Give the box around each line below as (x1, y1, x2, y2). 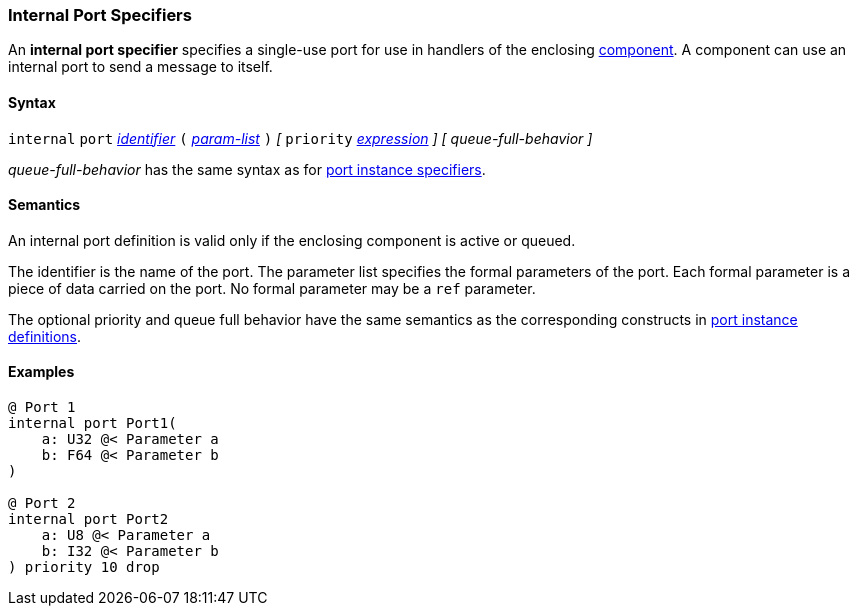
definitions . (8, 327, 82, 345)
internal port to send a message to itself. (8, 58, 273, 76)
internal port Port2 (8, 511, 169, 528)
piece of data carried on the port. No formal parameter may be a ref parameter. (8, 279, 536, 297)
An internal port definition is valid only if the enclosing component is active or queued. (8, 231, 576, 249)
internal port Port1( (8, 415, 177, 432)
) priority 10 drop (8, 559, 160, 576)
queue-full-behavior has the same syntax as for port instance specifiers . (8, 160, 486, 178)
